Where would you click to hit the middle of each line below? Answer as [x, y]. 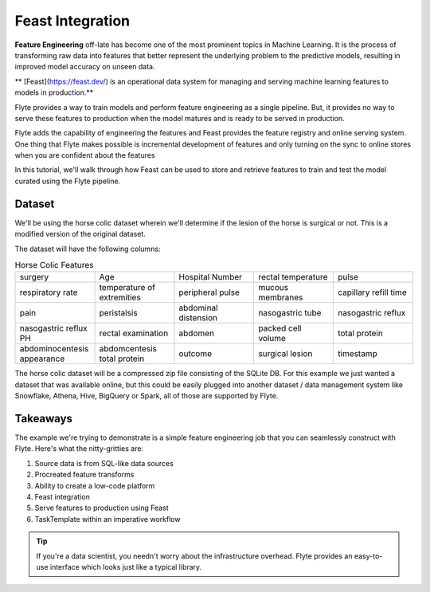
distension [198, 318]
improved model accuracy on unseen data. [85, 67]
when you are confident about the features [85, 155]
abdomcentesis [128, 349]
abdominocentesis [54, 349]
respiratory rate [49, 292]
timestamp [357, 354]
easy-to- [368, 556]
